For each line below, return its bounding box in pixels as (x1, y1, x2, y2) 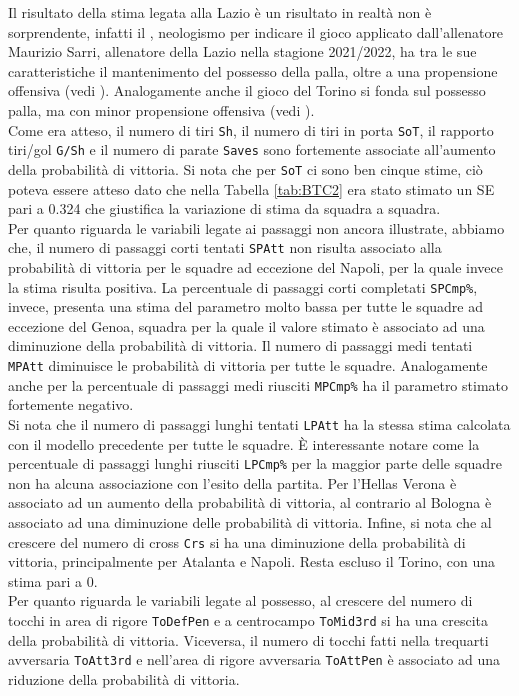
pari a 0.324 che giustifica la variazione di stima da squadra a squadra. (8, 198, 441, 219)
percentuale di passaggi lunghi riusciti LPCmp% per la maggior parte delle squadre (8, 453, 502, 474)
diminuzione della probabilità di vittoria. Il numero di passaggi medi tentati (8, 335, 473, 356)
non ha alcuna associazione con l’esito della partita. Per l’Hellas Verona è (8, 472, 457, 493)
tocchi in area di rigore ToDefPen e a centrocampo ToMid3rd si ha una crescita (8, 610, 489, 631)
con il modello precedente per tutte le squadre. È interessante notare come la (8, 433, 480, 454)
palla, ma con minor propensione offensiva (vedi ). (8, 99, 315, 120)
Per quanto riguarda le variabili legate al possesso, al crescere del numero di (8, 590, 473, 611)
